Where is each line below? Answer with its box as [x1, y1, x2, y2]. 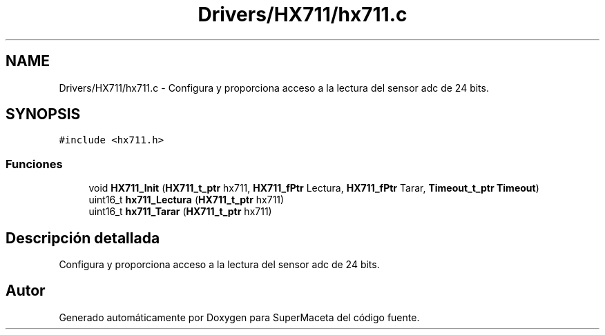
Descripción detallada [6, 229, 160, 247]
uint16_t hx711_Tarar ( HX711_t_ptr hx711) [88, 205, 272, 218]
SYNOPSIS [6, 105, 81, 123]
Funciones [6, 156, 63, 171]
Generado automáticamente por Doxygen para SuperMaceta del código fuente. [59, 311, 420, 323]
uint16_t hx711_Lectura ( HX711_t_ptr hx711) [88, 194, 285, 206]
